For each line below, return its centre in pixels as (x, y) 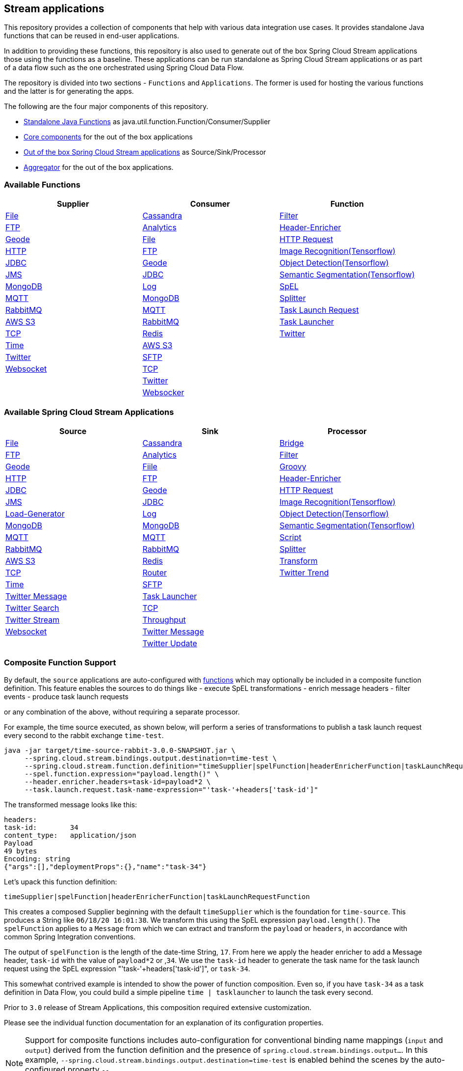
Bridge (292, 443)
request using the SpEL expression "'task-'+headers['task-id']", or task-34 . (127, 968)
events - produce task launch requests (66, 696)
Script (290, 537)
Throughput (164, 619)
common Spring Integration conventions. (70, 936)
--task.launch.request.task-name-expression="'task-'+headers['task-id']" (171, 789)
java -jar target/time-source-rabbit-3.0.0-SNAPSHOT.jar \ (120, 750)
